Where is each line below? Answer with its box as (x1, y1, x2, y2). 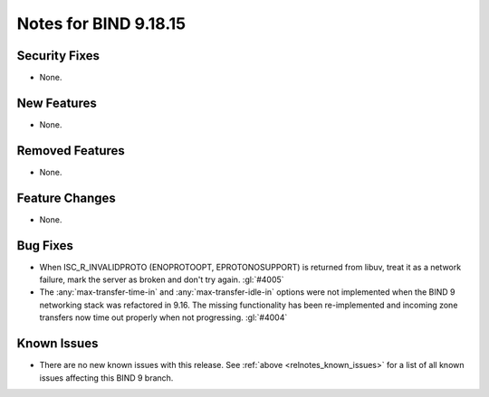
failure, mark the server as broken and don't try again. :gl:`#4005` (39, 274, 284, 285)
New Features (16, 95, 97, 110)
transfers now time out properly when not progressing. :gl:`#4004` (39, 312, 288, 323)
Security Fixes (16, 48, 100, 63)
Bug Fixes (16, 238, 74, 253)
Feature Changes (16, 190, 117, 205)
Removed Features (16, 143, 126, 158)
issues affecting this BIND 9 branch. (39, 372, 174, 383)
